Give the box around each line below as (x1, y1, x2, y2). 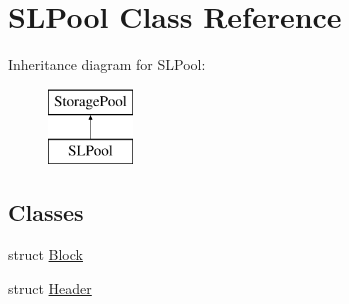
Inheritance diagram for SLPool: (8, 54, 206, 75)
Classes (8, 197, 84, 228)
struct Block (8, 244, 83, 265)
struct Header (8, 277, 92, 298)
